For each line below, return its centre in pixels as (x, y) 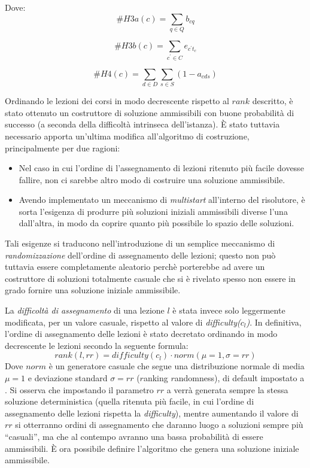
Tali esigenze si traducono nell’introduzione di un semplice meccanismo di (140, 243)
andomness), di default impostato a (239, 378)
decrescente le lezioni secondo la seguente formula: (97, 345)
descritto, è (273, 101)
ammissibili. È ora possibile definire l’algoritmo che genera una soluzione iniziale (152, 448)
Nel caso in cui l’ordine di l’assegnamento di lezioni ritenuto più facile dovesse (161, 168)
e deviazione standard (68, 378)
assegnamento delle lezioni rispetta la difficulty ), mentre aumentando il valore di (152, 413)
